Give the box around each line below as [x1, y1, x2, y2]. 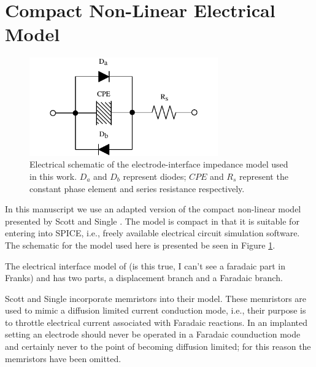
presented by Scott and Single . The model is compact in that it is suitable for [5, 214, 299, 227]
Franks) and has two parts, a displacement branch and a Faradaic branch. [5, 271, 283, 284]
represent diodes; [123, 169, 187, 182]
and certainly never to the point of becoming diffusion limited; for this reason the [5, 340, 311, 353]
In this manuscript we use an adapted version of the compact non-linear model [5, 203, 301, 215]
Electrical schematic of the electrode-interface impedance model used [29, 158, 288, 171]
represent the [239, 169, 288, 182]
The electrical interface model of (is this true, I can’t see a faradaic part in [5, 259, 285, 272]
